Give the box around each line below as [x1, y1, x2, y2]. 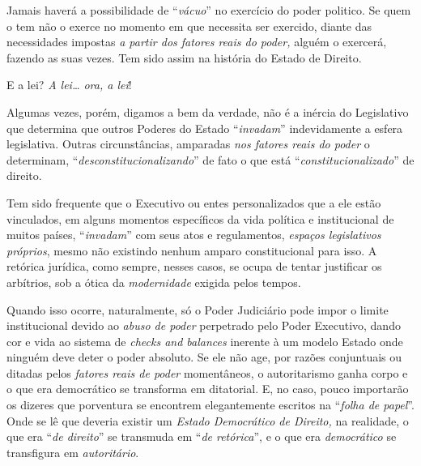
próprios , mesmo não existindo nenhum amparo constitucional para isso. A [6, 242, 377, 259]
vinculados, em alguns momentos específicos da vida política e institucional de [6, 210, 394, 227]
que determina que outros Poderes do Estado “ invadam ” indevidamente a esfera [6, 119, 403, 136]
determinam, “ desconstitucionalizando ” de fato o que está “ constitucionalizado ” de [6, 151, 415, 168]
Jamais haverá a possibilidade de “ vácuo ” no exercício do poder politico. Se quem [6, 2, 411, 18]
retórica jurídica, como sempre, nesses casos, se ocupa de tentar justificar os [6, 258, 382, 275]
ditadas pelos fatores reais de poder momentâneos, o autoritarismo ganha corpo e [6, 364, 408, 381]
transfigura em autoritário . [6, 443, 139, 460]
